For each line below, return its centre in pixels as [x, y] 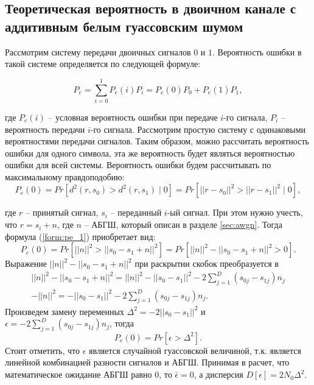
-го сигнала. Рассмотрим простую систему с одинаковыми [198, 129]
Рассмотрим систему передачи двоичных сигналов [98, 51]
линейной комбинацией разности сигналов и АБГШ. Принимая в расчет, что [147, 362]
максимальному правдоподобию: [65, 176]
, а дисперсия [218, 374]
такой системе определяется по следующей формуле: [103, 64]
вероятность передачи [45, 129]
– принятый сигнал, [62, 212]
